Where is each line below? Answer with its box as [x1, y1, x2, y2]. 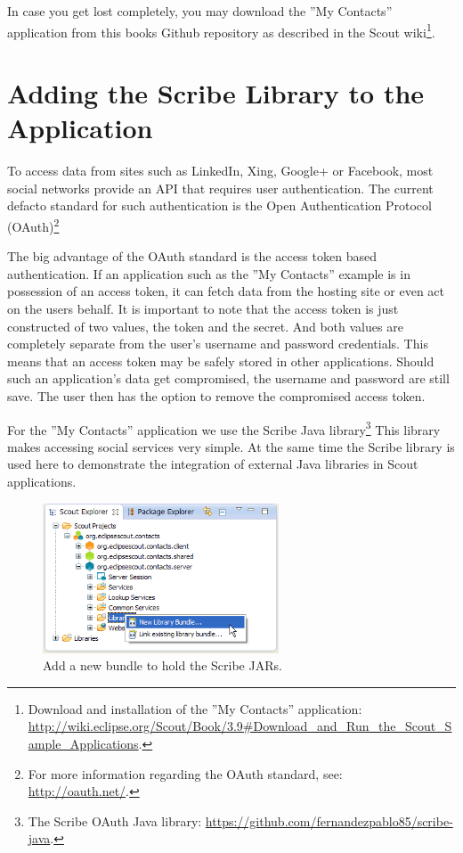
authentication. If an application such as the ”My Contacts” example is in [7, 264, 410, 283]
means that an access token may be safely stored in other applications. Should [7, 351, 435, 370]
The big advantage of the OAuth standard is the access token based [7, 247, 377, 266]
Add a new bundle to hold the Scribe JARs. [43, 656, 282, 675]
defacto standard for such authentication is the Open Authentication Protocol [7, 196, 432, 215]
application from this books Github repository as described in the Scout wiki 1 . [7, 20, 435, 41]
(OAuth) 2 [7, 214, 60, 235]
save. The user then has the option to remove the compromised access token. [7, 386, 426, 405]
